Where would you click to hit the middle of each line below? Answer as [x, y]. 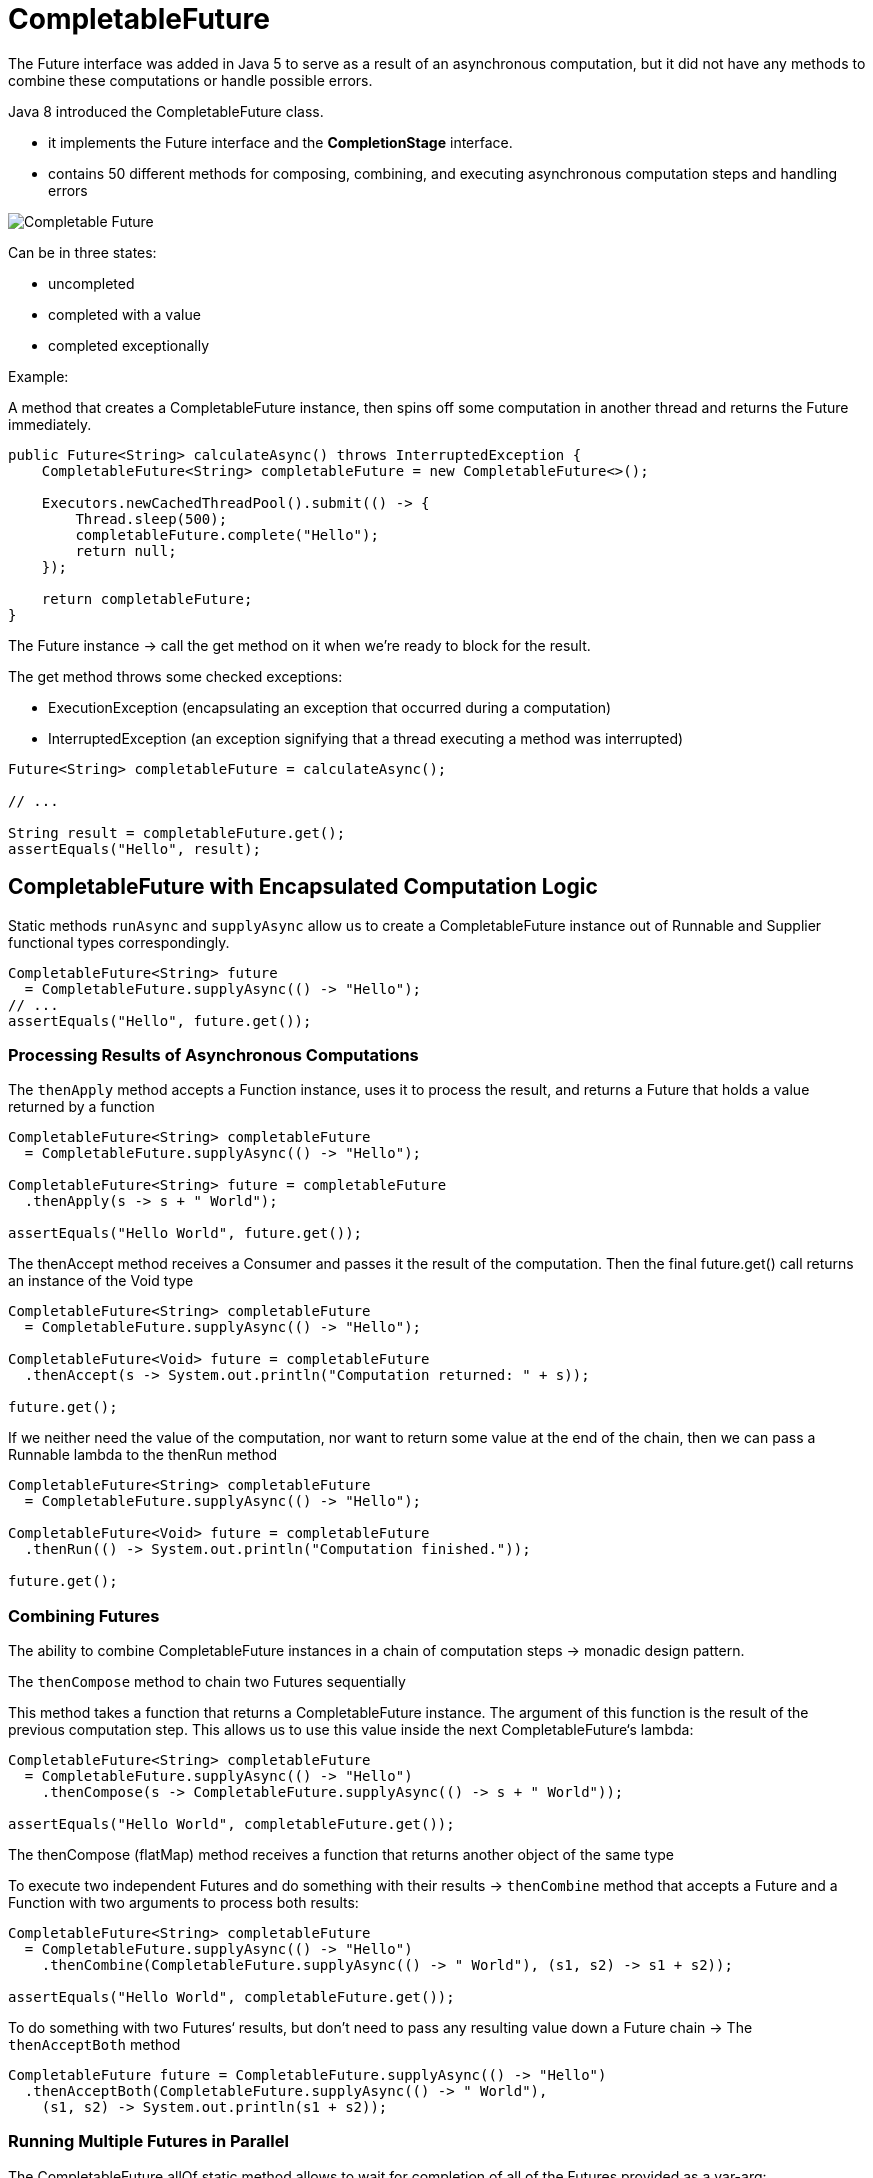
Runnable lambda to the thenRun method [142, 1455]
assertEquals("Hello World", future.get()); [185, 1233]
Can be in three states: [82, 252]
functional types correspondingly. [119, 942]
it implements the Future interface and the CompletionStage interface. [280, 142]
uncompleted [91, 283]
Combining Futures [84, 1615]
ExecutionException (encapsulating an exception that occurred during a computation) [330, 707]
